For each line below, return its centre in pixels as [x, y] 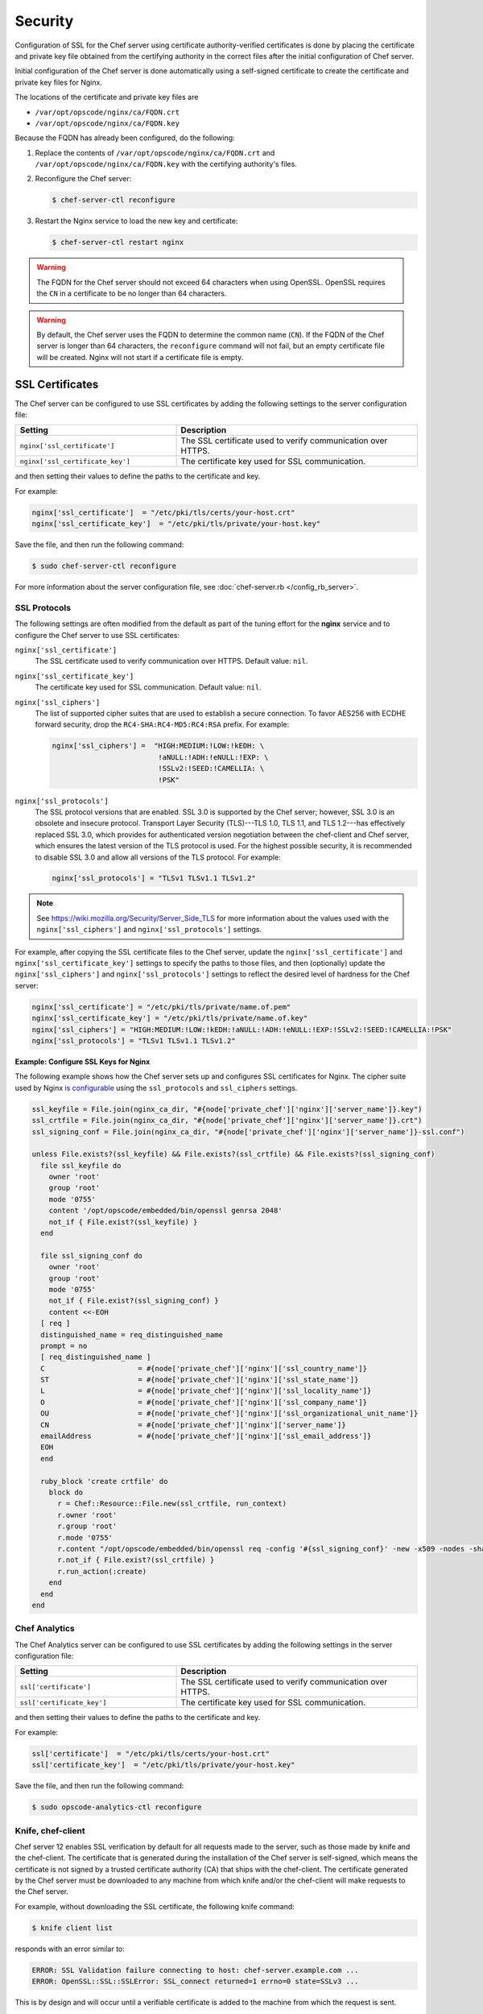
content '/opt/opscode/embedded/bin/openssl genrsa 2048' [165, 1211]
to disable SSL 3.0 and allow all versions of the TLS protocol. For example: [158, 857]
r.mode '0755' [85, 1537]
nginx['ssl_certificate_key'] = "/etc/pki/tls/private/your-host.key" [176, 524]
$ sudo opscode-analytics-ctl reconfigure [117, 1807]
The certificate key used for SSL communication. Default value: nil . [148, 687]
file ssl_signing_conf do [91, 1256]
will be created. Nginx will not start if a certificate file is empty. [140, 357]
